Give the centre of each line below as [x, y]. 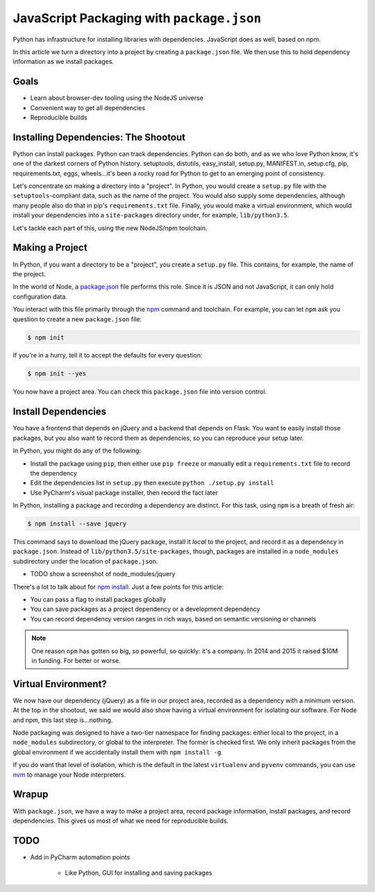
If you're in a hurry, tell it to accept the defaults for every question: [108, 355]
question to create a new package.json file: [77, 319]
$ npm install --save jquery [77, 524]
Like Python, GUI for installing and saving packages [139, 873]
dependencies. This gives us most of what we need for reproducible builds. [121, 821]
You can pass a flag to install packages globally [98, 600]
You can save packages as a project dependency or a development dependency [145, 609]
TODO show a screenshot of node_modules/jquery [103, 574]
